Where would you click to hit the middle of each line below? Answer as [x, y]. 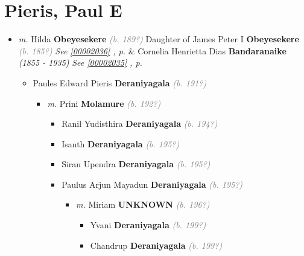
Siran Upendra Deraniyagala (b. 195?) [136, 164]
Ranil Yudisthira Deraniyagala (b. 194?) [140, 123]
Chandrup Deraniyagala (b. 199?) [156, 245]
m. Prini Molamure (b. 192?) [104, 103]
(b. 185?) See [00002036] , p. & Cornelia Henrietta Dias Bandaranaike [152, 50]
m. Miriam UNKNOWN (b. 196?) [143, 204]
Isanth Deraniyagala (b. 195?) [121, 143]
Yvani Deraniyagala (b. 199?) [148, 225]
